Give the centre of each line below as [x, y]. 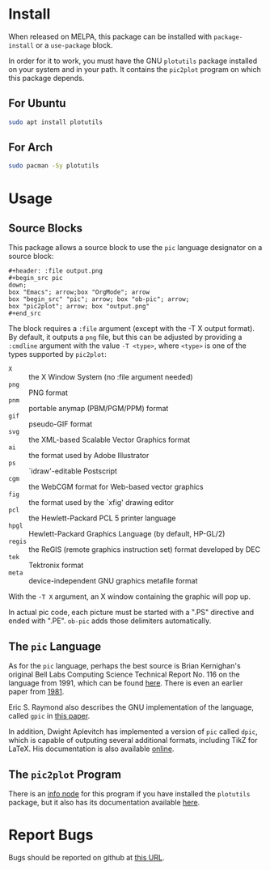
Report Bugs [51, 835]
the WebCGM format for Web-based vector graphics [116, 487]
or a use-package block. [74, 45]
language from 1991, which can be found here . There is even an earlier [126, 683]
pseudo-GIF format [61, 424]
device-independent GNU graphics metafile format [113, 581]
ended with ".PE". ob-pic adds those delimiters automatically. [110, 621]
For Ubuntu [37, 103]
